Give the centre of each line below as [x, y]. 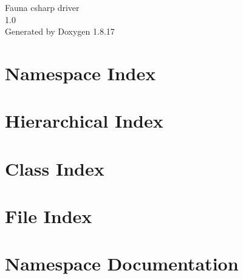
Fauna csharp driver [42, 7]
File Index [49, 216]
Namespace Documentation [122, 263]
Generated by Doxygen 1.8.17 [60, 31]
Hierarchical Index [84, 121]
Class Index [55, 168]
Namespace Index [80, 73]
